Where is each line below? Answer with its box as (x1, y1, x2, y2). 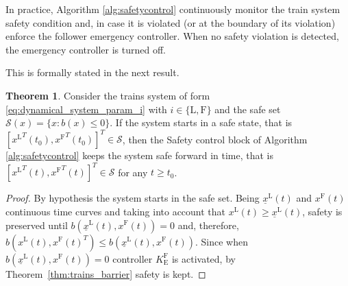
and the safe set (214, 102, 281, 116)
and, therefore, (177, 217, 239, 232)
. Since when (195, 234, 248, 248)
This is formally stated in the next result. (5, 65, 179, 80)
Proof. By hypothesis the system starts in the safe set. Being (5, 191, 260, 205)
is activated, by (171, 251, 236, 265)
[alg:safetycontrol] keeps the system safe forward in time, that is (5, 148, 273, 163)
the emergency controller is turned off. (5, 42, 166, 56)
